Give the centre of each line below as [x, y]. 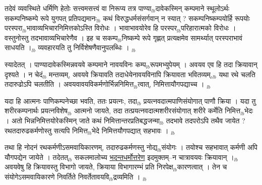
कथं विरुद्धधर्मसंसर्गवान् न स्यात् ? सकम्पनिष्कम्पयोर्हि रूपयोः [177, 18]
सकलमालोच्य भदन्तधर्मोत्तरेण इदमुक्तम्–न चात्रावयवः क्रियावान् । [154, 157]
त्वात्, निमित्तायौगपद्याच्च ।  [172, 84]
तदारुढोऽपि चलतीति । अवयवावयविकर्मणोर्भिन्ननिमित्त [69, 84]
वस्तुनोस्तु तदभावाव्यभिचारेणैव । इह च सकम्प [61, 37]
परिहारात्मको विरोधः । [209, 28]
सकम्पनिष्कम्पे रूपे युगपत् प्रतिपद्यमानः [51, 18]
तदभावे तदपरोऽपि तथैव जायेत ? [206, 120]
